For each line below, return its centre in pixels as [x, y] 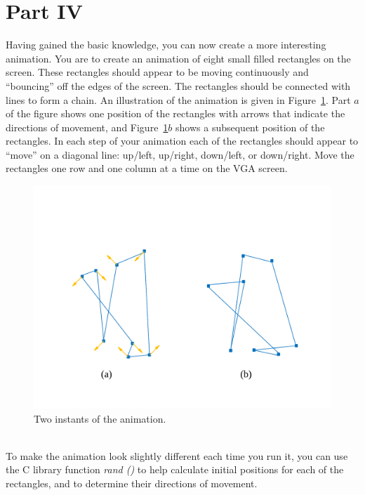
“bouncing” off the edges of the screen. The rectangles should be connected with [178, 85]
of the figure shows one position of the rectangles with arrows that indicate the [175, 113]
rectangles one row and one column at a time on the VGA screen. [147, 168]
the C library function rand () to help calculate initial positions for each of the [175, 469]
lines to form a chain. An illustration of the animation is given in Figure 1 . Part [178, 99]
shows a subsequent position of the [250, 127]
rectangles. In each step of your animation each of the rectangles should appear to [182, 141]
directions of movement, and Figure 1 [87, 127]
